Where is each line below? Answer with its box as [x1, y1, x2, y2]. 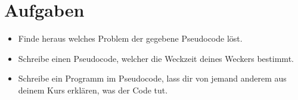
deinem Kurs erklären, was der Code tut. [18, 83, 168, 96]
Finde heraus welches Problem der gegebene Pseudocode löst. [18, 32, 243, 45]
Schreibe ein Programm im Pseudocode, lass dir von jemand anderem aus [18, 72, 287, 85]
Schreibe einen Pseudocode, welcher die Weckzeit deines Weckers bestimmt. [18, 52, 294, 64]
